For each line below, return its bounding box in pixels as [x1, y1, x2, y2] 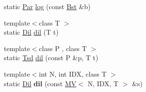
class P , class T [39, 43, 87, 53]
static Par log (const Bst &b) [4, 1, 91, 11]
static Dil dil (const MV [4, 78, 77, 88]
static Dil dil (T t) [4, 27, 59, 37]
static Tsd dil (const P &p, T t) [4, 53, 98, 63]
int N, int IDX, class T [39, 68, 107, 79]
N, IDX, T [87, 78, 119, 88]
